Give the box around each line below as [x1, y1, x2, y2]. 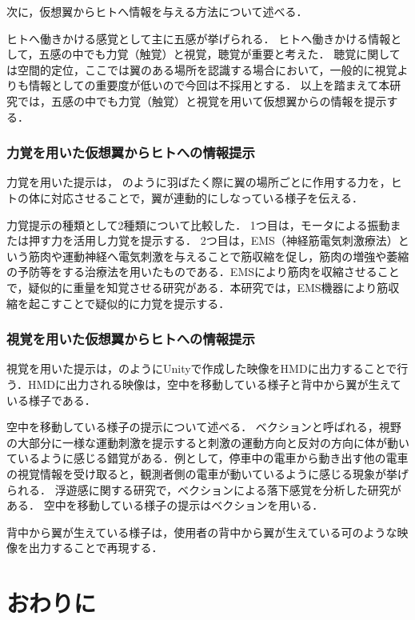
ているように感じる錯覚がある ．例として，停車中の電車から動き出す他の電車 [6, 450, 409, 466]
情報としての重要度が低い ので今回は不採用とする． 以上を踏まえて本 [28, 77, 390, 94]
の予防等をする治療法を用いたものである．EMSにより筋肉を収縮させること [6, 263, 400, 280]
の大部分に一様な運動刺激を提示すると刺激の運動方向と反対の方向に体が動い [6, 434, 409, 450]
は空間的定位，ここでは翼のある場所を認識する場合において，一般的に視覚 [6, 61, 397, 78]
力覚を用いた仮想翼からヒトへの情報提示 [6, 142, 255, 162]
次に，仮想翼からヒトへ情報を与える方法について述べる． [6, 3, 308, 19]
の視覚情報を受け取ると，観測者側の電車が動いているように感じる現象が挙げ [6, 465, 409, 482]
